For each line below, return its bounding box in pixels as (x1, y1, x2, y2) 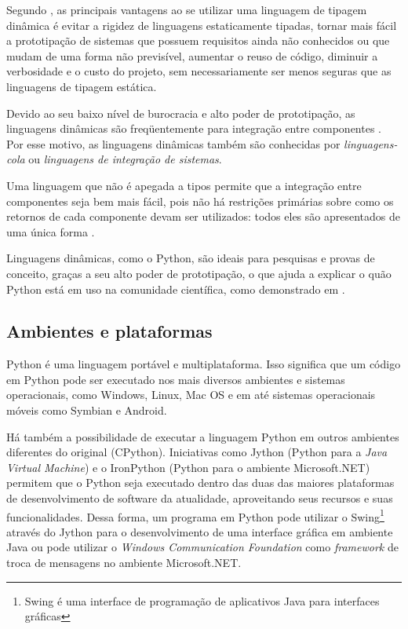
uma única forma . (6, 223, 95, 240)
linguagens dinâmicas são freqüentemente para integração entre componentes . (6, 120, 382, 137)
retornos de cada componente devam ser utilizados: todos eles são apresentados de (6, 208, 400, 225)
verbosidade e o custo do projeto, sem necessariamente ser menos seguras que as (6, 63, 392, 79)
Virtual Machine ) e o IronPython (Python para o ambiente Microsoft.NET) (6, 459, 370, 475)
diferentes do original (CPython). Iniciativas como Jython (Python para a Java (6, 444, 388, 460)
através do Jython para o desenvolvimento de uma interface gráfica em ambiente (6, 523, 393, 539)
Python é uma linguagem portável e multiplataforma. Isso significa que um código (6, 356, 401, 372)
